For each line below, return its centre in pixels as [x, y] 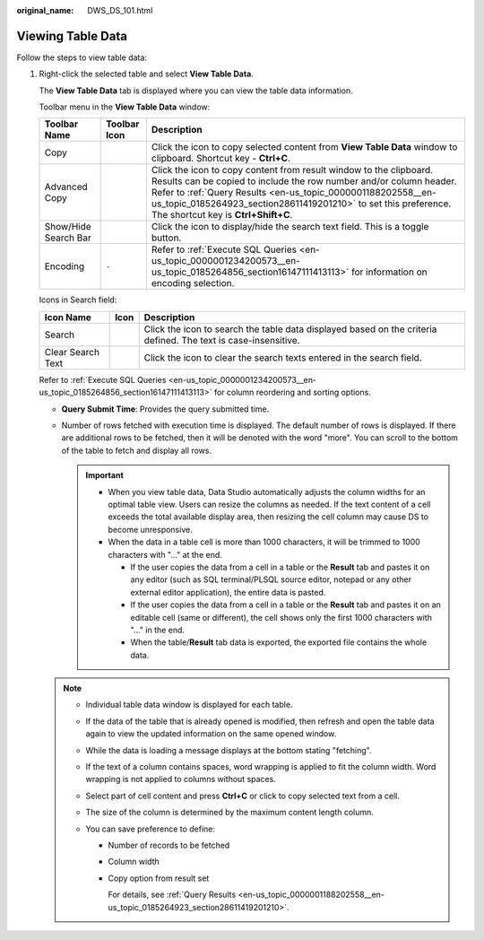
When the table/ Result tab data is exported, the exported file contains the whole [279, 642]
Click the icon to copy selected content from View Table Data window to [304, 147]
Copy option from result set [159, 878]
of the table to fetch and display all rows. [137, 450]
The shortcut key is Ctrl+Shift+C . [222, 215]
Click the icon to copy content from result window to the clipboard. [292, 170]
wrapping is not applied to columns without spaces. [181, 779]
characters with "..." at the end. [165, 554]
